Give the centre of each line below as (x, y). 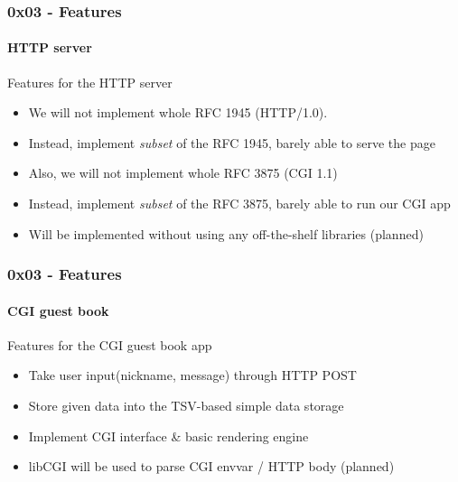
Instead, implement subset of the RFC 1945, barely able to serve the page (232, 142)
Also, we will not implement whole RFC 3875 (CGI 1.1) (183, 173)
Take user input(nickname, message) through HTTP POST (192, 375)
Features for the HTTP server (90, 82)
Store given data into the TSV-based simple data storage (186, 406)
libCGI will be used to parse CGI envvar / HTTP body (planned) (211, 466)
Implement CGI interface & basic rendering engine (168, 436)
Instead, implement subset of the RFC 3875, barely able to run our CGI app (239, 204)
